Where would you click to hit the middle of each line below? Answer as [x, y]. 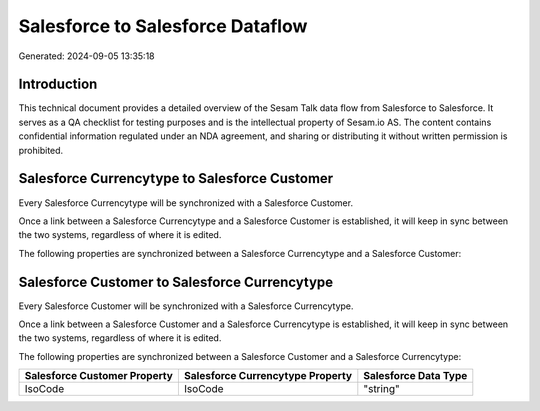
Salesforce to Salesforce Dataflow [163, 26]
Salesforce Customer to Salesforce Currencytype [176, 281]
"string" [381, 389]
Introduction [58, 84]
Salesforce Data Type [415, 376]
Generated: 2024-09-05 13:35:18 [86, 56]
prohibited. [41, 150]
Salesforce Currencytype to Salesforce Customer [176, 178]
